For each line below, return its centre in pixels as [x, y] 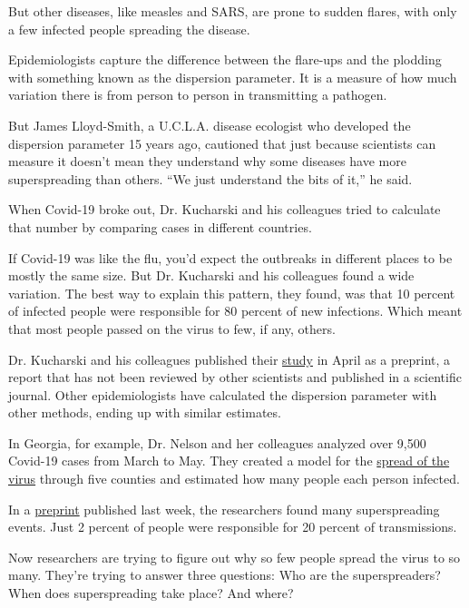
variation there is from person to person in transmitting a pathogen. [198, 95]
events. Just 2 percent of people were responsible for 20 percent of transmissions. [233, 527]
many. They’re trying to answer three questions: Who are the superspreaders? [225, 575]
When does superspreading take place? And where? [151, 593]
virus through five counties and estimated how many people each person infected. [234, 479]
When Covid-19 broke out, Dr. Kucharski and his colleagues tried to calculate [225, 209]
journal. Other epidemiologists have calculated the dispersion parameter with [223, 394]
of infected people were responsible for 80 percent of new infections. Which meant [235, 311]
